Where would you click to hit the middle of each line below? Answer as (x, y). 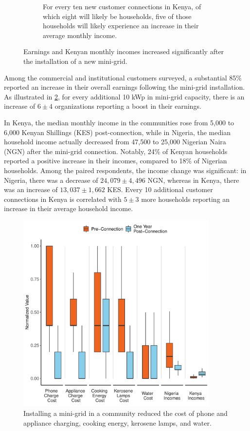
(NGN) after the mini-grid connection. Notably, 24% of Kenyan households (116, 151)
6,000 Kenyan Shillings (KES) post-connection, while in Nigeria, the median (117, 132)
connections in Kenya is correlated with (63, 199)
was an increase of (31, 189)
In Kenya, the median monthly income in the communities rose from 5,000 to (119, 122)
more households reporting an (186, 199)
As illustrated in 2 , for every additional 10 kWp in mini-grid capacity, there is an (124, 96)
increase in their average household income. (69, 208)
